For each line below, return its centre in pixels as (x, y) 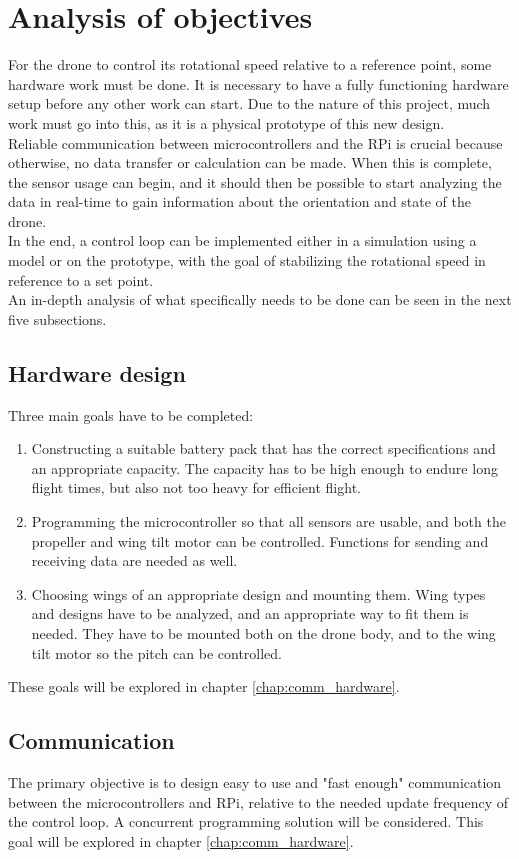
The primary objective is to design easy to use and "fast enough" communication (255, 781)
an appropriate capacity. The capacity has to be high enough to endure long (264, 467)
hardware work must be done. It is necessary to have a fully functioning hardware (258, 83)
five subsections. (57, 318)
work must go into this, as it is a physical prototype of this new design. (226, 122)
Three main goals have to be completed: (131, 414)
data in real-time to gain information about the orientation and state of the (240, 201)
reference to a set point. (81, 279)
